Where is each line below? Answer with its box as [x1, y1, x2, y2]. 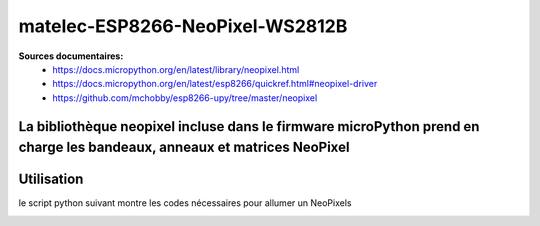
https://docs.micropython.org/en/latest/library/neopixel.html [52, 63, 300, 75]
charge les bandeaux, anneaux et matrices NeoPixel [18, 139, 350, 156]
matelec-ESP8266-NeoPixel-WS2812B [18, 15, 348, 37]
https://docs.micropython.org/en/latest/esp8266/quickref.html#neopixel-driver [52, 78, 378, 90]
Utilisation [18, 171, 84, 188]
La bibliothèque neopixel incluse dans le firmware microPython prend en [18, 118, 480, 135]
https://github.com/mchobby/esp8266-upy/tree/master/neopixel [52, 91, 318, 104]
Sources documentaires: [18, 50, 124, 62]
